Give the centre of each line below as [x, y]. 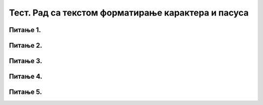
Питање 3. [26, 61]
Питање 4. [26, 77]
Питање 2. [26, 45]
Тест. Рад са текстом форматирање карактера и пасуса [129, 13]
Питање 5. [26, 92]
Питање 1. [25, 30]
